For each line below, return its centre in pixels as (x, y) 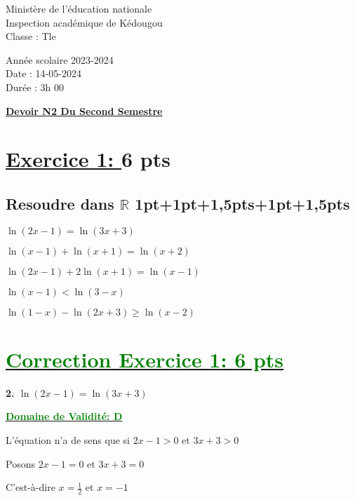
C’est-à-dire (31, 487)
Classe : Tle (31, 36)
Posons (20, 463)
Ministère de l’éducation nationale (79, 8)
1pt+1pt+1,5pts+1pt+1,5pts (242, 203)
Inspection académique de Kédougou (84, 22)
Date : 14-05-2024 (43, 73)
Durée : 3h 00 (35, 87)
